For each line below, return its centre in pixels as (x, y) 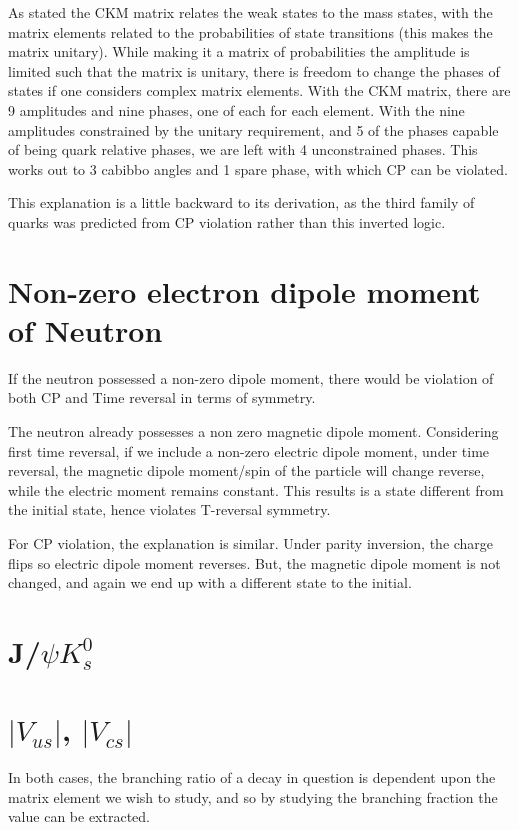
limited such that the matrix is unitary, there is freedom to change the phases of (254, 70)
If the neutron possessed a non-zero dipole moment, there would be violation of (251, 377)
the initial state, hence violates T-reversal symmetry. (169, 509)
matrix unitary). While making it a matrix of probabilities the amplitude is (239, 51)
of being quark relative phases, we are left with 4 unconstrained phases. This (243, 149)
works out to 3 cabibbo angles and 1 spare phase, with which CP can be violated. (258, 168)
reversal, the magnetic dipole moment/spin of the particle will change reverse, (246, 470)
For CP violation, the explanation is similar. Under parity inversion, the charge (251, 543)
